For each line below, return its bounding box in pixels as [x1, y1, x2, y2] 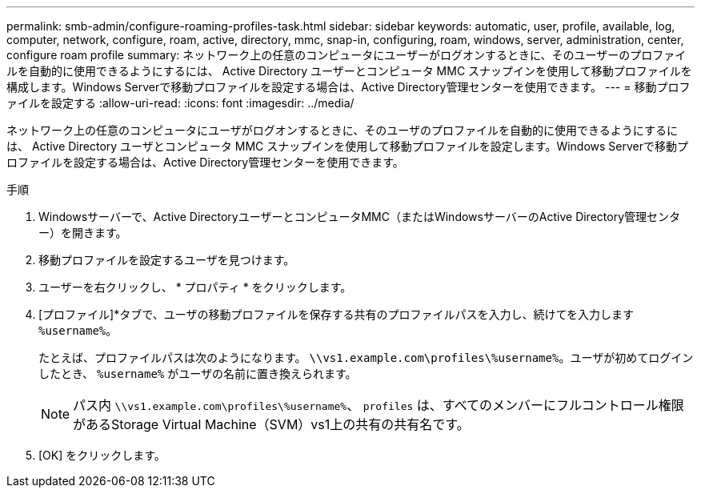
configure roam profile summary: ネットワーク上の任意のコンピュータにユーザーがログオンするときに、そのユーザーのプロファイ [6, 48, 687, 62]
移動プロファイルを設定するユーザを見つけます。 [38, 253, 295, 267]
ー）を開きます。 [38, 226, 127, 239]
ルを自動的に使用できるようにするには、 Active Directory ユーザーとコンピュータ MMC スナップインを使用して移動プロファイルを [6, 64, 692, 78]
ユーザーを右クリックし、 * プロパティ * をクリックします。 [38, 280, 352, 294]
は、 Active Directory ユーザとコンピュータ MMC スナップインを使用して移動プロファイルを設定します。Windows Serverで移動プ [6, 139, 688, 153]
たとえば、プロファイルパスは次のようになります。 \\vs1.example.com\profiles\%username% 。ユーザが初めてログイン [38, 351, 694, 364]
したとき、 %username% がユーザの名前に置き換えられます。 [38, 367, 357, 380]
